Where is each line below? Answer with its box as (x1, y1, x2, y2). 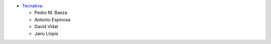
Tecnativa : (22, 3, 44, 8)
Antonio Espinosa (34, 16, 71, 22)
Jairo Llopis (34, 30, 59, 37)
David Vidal (34, 24, 58, 30)
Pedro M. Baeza (34, 10, 68, 16)
